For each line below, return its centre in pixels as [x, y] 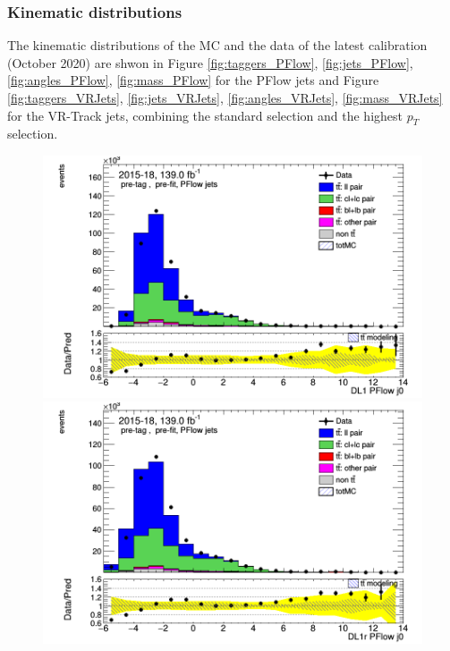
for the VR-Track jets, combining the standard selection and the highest [205, 115]
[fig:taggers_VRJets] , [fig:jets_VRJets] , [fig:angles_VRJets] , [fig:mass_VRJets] [225, 97]
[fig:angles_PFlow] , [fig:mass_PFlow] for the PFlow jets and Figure [193, 80]
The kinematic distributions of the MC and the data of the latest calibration [217, 45]
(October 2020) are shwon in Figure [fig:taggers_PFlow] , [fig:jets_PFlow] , [210, 62]
